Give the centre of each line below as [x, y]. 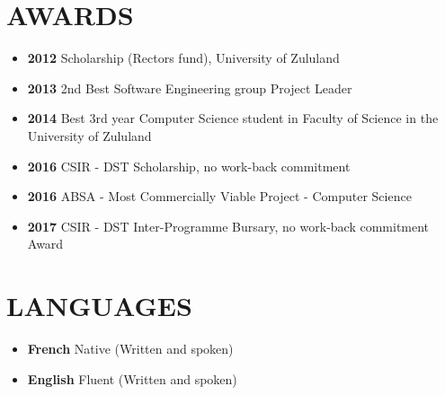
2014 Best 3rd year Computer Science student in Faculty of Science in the [233, 118]
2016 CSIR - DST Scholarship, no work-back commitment [189, 166]
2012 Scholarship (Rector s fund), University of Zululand [183, 58]
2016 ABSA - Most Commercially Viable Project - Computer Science [219, 196]
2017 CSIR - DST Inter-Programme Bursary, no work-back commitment [228, 226]
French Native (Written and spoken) [130, 348]
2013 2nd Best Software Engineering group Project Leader [190, 88]
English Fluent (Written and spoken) [132, 378]
